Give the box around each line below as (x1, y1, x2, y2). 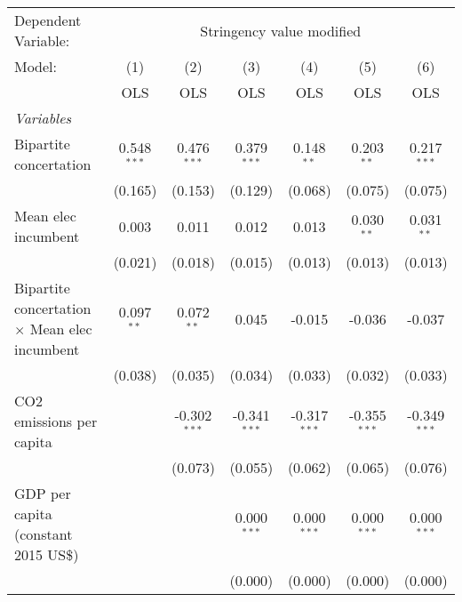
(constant (14, 524, 73, 544)
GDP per (14, 483, 71, 503)
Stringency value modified (200, 20, 362, 41)
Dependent (14, 10, 82, 30)
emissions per (14, 411, 98, 431)
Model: (14, 56, 58, 76)
